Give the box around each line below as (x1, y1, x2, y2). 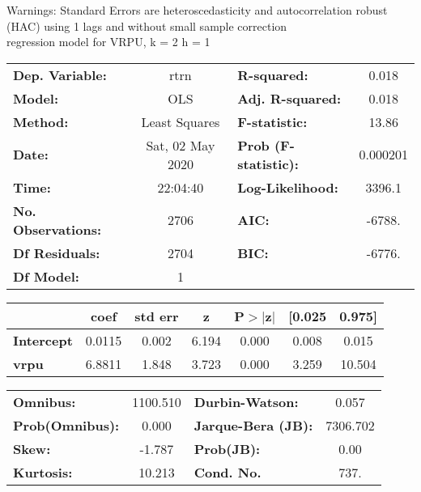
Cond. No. (193, 462, 262, 481)
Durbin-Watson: (193, 392, 299, 411)
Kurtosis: (13, 462, 73, 481)
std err (134, 306, 179, 325)
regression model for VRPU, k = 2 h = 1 (6, 33, 210, 50)
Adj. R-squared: (237, 88, 342, 108)
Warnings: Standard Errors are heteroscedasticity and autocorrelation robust (6, 2, 388, 18)
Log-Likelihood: (237, 177, 338, 197)
